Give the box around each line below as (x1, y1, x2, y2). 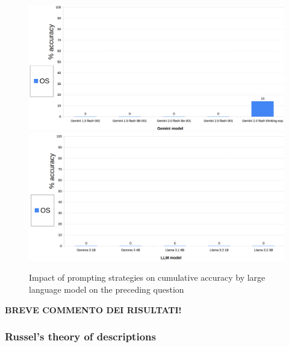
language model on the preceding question (29, 283, 184, 296)
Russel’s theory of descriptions (5, 329, 156, 344)
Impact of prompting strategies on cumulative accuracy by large (29, 271, 266, 284)
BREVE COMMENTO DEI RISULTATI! (5, 303, 182, 316)
